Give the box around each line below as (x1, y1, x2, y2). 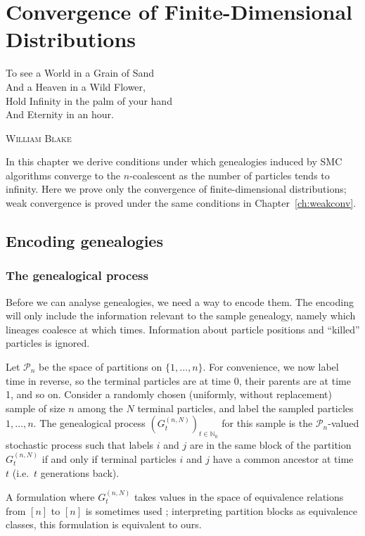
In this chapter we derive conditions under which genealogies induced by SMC (6, 154, 342, 169)
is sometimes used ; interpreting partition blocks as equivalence (85, 503, 358, 518)
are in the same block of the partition (189, 437, 352, 452)
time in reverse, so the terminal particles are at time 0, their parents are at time (6, 373, 351, 388)
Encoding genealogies (6, 230, 163, 252)
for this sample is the (222, 416, 313, 430)
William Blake (6, 130, 72, 145)
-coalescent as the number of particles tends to (129, 167, 330, 182)
